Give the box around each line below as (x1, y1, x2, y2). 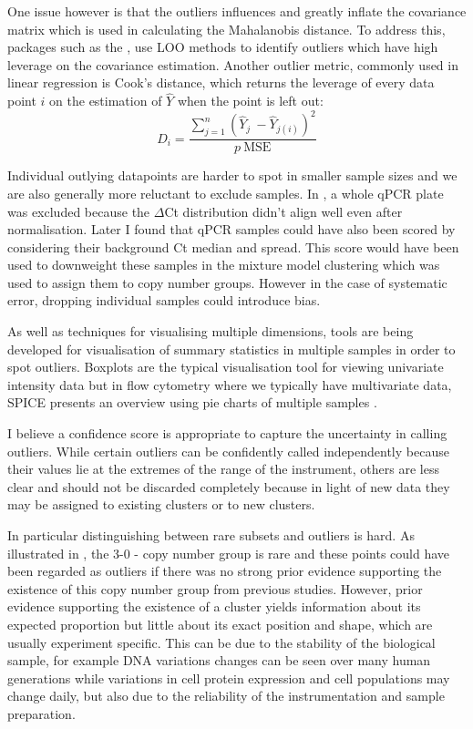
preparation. (7, 703, 76, 723)
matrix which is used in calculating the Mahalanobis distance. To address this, (7, 19, 446, 38)
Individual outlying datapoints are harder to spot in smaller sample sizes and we (7, 166, 458, 185)
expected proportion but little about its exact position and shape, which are (7, 614, 433, 633)
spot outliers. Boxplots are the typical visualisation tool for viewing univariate (7, 357, 444, 376)
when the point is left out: (177, 91, 324, 110)
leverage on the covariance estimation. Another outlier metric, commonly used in (7, 55, 458, 74)
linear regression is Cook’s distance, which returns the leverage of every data (7, 73, 435, 92)
